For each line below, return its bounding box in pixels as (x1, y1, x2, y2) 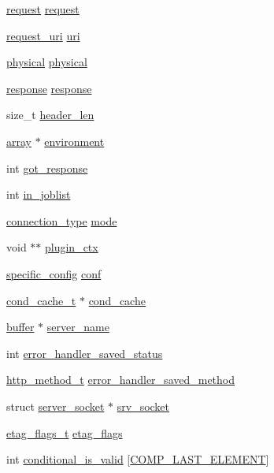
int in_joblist (6, 186, 71, 203)
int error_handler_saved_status (6, 345, 163, 361)
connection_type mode (6, 212, 117, 229)
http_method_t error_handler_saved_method (6, 371, 235, 388)
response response (6, 80, 92, 96)
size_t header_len (6, 106, 94, 123)
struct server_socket (6, 397, 105, 414)
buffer (6, 318, 35, 335)
